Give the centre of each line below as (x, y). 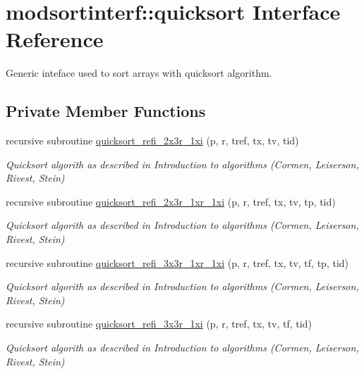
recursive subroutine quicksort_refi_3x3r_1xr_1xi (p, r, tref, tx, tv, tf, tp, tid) (177, 262)
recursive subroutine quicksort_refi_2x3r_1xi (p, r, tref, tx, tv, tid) (152, 141)
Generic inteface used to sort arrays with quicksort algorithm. (139, 73)
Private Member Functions (106, 111)
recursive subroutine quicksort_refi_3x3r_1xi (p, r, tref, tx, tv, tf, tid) (159, 324)
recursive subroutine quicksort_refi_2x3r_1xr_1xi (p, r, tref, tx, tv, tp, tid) (171, 201)
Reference (55, 39)
